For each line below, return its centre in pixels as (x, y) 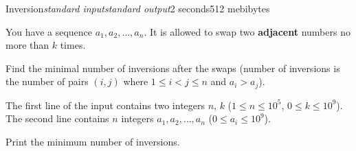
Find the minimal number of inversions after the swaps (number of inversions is (173, 68)
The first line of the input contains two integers (105, 105)
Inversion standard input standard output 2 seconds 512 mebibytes (138, 8)
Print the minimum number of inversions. (93, 142)
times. (73, 45)
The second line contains (57, 118)
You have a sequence (49, 31)
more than (27, 45)
